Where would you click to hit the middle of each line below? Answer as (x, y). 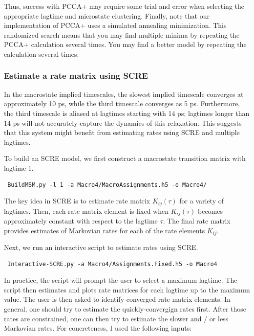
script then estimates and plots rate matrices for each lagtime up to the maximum (127, 289)
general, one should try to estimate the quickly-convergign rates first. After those (125, 309)
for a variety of (201, 201)
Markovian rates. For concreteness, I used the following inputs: (98, 328)
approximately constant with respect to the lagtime (81, 221)
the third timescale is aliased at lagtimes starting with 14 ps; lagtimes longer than (127, 113)
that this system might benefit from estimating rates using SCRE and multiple (122, 132)
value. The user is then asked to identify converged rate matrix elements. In (117, 299)
